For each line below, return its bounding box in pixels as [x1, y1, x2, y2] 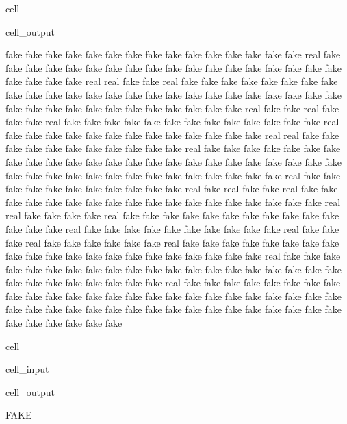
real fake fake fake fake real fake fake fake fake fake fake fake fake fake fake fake [5, 208, 339, 223]
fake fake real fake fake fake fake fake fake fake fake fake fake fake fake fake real [5, 114, 339, 129]
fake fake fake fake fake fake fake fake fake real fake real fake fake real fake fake [5, 182, 338, 196]
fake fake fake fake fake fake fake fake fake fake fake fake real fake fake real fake [5, 101, 339, 115]
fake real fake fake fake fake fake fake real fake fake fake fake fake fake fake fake [5, 235, 339, 249]
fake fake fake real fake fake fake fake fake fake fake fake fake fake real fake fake [5, 221, 339, 236]
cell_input [5, 362, 49, 376]
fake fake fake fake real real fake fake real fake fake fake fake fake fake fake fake [5, 74, 338, 88]
